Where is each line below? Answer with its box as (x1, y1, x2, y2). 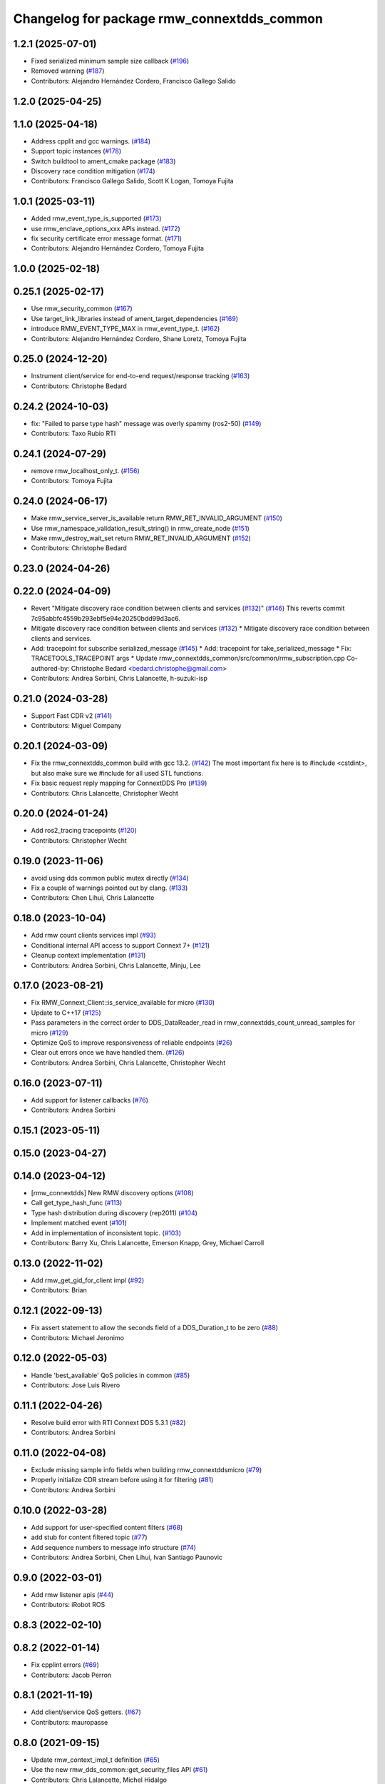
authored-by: (31, 664, 70, 672)
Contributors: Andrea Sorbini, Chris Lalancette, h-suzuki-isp (31, 674, 208, 683)
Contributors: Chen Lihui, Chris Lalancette (31, 893, 155, 902)
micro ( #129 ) (31, 1028, 69, 1037)
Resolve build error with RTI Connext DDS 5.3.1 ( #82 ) (31, 1418, 186, 1426)
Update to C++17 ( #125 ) (31, 1008, 101, 1017)
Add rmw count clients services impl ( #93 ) (31, 931, 157, 940)
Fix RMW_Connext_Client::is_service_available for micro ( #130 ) (31, 998, 215, 1007)
